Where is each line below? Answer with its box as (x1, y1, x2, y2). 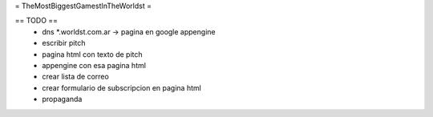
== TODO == (14, 16, 59, 26)
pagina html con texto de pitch (42, 49, 144, 59)
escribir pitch (42, 38, 86, 48)
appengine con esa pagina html (42, 60, 146, 70)
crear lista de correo (42, 72, 110, 82)
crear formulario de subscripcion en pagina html (42, 83, 202, 92)
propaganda (42, 95, 83, 104)
